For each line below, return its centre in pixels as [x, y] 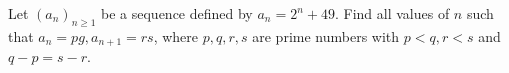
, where [176, 35]
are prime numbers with [326, 35]
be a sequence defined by [177, 13]
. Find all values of [392, 13]
